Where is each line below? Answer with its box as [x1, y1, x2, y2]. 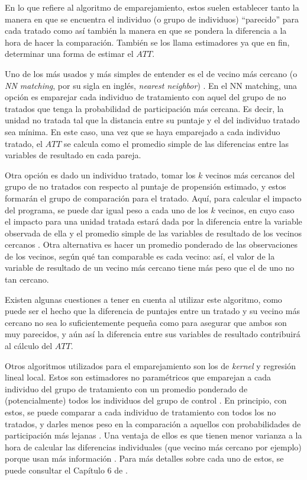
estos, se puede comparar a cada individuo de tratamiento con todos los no [5, 406, 276, 418]
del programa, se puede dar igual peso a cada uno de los [5, 203, 208, 216]
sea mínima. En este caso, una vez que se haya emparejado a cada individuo [5, 125, 280, 137]
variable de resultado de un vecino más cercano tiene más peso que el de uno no [5, 261, 295, 274]
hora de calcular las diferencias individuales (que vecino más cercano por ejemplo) [5, 440, 302, 453]
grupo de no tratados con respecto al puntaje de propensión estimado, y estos [5, 180, 286, 193]
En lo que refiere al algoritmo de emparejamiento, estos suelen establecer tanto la [5, 1, 299, 13]
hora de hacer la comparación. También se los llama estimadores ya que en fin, [5, 36, 290, 48]
